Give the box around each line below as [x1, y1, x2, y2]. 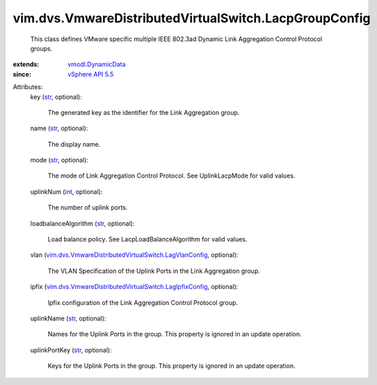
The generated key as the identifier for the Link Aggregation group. [47, 108, 240, 116]
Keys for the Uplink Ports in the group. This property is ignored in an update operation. [47, 362, 296, 370]
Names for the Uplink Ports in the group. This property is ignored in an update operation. [47, 330, 302, 338]
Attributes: [13, 83, 43, 91]
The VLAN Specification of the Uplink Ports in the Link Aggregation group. [47, 267, 260, 275]
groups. [30, 44, 53, 52]
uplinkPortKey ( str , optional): [30, 345, 112, 354]
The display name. [47, 140, 101, 148]
